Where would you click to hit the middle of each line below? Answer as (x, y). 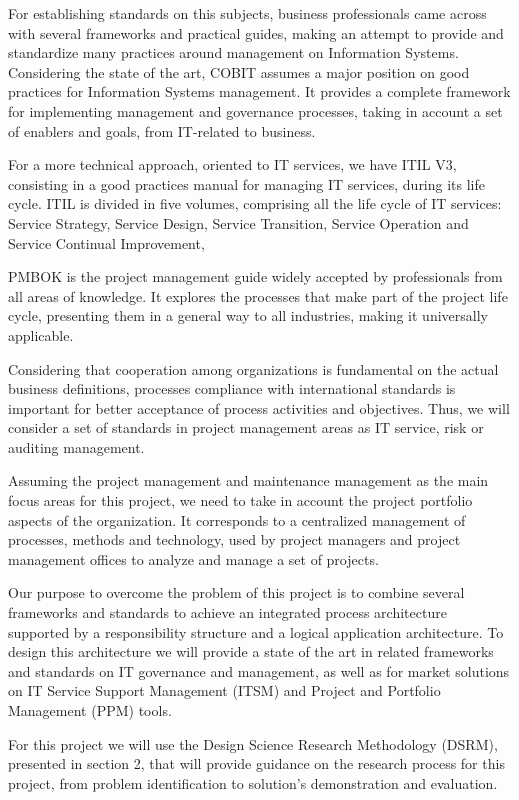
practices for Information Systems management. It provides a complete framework (259, 91)
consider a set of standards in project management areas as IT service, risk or (246, 427)
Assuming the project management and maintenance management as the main (248, 480)
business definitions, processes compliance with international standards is (232, 388)
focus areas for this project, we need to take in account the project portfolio (240, 500)
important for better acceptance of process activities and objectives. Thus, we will (259, 407)
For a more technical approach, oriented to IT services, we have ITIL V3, (232, 164)
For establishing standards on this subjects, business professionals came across (247, 13)
